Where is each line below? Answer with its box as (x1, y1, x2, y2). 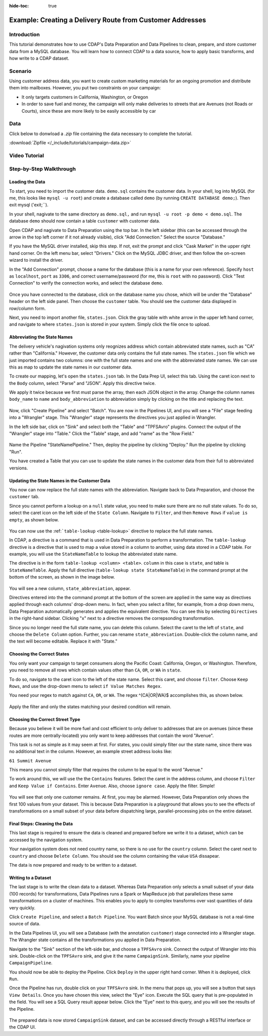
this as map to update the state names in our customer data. (9, 364, 133, 370)
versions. (9, 465, 28, 471)
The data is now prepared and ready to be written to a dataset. (9, 862, 137, 868)
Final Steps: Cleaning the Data (9, 821, 73, 827)
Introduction (9, 31, 40, 38)
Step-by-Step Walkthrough (9, 165, 76, 172)
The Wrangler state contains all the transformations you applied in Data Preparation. (9, 937, 181, 943)
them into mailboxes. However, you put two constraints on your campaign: (9, 85, 161, 91)
